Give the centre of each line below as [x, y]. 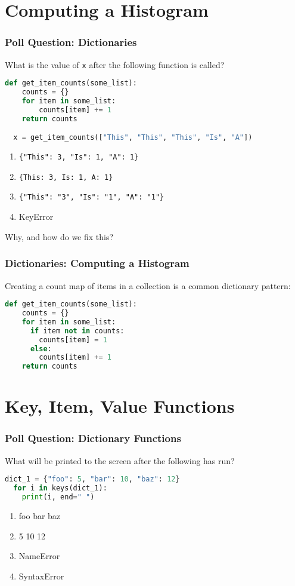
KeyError [36, 217]
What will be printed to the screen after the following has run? [120, 460]
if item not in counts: [77, 331]
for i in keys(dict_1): [60, 488]
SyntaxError [41, 576]
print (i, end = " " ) [58, 497]
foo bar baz [40, 515]
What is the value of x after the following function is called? [115, 64]
